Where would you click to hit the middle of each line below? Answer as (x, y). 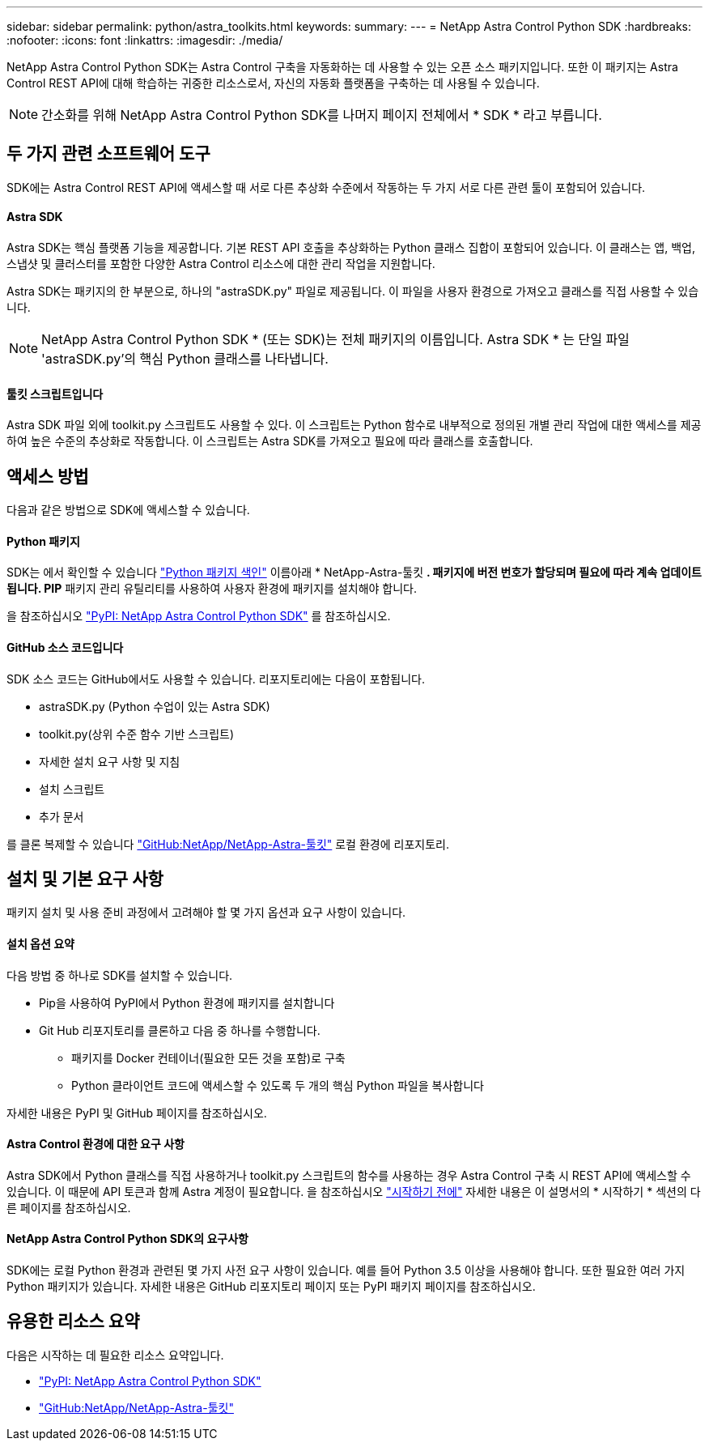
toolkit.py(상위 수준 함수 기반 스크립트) (136, 734)
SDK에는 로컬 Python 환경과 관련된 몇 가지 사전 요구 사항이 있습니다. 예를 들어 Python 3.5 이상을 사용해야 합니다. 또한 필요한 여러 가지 (346, 1270)
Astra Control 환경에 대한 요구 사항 (96, 1144)
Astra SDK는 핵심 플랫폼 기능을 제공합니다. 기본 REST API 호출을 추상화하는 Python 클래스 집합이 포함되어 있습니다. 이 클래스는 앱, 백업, (351, 248)
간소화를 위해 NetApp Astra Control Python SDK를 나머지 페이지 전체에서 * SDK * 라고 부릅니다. (322, 115)
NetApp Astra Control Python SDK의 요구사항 (127, 1239)
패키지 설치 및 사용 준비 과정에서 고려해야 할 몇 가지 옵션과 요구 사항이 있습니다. (206, 913)
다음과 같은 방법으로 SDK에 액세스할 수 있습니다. (128, 510)
